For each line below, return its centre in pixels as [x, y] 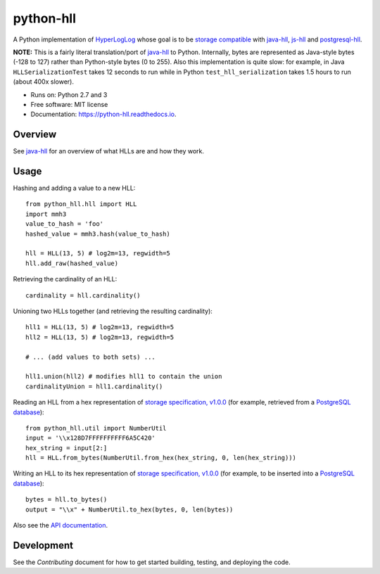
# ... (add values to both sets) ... [91, 357]
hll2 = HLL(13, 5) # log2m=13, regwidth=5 [100, 337]
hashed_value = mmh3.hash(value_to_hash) [98, 234]
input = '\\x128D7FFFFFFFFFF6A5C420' [91, 438]
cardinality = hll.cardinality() [83, 295]
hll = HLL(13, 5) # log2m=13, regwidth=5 [98, 254]
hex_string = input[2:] [66, 448]
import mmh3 [46, 214]
